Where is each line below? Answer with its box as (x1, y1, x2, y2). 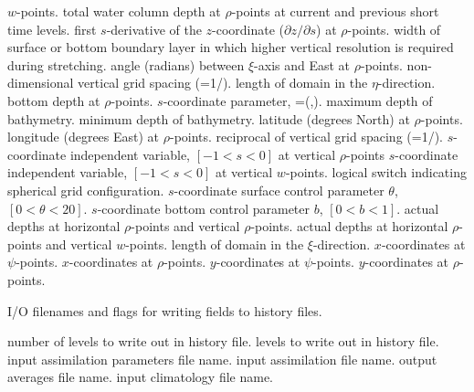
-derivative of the (106, 19, 202, 38)
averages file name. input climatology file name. (7, 367, 273, 387)
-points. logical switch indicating (285, 163, 467, 182)
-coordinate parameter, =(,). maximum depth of (163, 90, 433, 110)
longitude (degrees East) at (7, 127, 160, 146)
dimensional (7, 73, 74, 92)
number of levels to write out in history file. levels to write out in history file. (7, 332, 439, 351)
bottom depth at (7, 90, 100, 110)
